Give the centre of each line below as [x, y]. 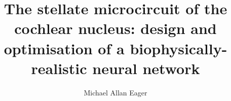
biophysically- [179, 48]
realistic [59, 68]
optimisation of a [64, 48]
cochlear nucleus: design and [115, 28]
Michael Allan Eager [115, 92]
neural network [146, 68]
